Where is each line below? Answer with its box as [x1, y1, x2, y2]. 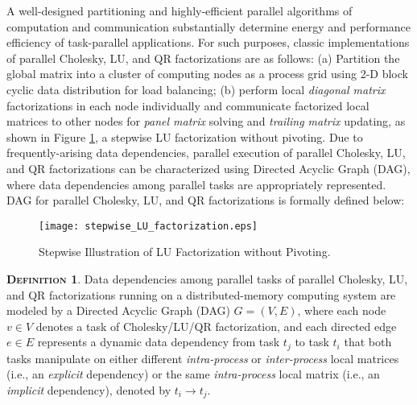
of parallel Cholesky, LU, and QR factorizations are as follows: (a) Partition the [6, 49, 400, 66]
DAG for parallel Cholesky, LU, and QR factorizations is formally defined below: [6, 192, 405, 209]
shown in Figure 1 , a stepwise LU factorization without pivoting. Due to [6, 128, 363, 145]
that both [344, 333, 392, 350]
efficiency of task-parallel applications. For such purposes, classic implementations [6, 34, 410, 51]
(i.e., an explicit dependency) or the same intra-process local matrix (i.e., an [6, 366, 380, 382]
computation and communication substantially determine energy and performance [6, 18, 411, 35]
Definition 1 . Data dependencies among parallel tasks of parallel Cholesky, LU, [6, 270, 408, 287]
